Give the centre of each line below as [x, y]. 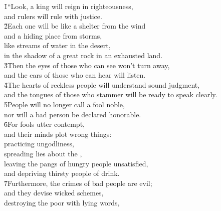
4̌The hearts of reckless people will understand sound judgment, [102, 84]
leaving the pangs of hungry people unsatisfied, [76, 163]
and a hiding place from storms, [53, 35]
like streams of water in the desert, [57, 45]
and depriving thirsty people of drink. [62, 173]
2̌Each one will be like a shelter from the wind [75, 26]
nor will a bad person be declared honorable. [73, 114]
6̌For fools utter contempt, [44, 124]
